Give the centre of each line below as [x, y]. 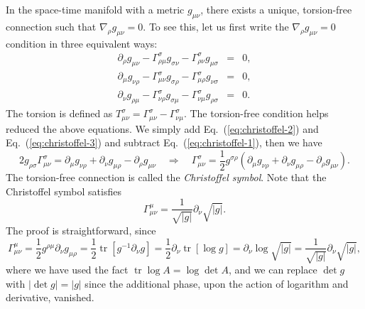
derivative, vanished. [50, 297]
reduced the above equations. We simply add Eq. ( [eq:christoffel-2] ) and [162, 128]
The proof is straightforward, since [81, 230]
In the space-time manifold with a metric [95, 9]
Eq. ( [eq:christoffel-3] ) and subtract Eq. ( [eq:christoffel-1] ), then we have [164, 142]
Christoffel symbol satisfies [64, 191]
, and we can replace [273, 269]
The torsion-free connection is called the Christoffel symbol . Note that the [166, 177]
